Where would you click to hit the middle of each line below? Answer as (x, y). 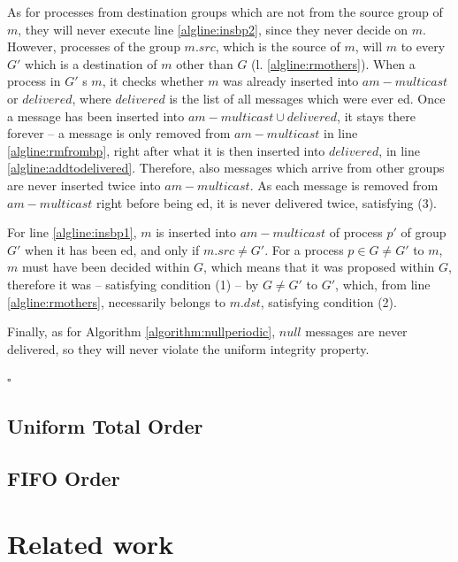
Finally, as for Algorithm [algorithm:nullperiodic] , (141, 331)
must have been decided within (106, 267)
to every (423, 46)
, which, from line (383, 284)
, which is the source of (278, 46)
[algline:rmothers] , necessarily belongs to (116, 301)
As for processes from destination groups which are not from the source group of (225, 12)
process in (34, 81)
